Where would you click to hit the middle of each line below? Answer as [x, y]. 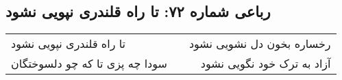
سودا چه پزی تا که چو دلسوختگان [89, 64]
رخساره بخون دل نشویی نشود [260, 44]
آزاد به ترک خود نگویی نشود [266, 64]
